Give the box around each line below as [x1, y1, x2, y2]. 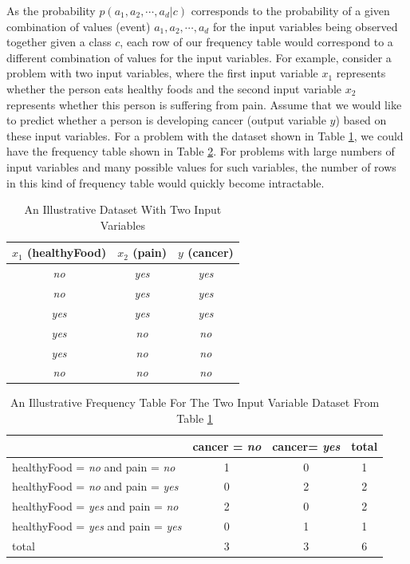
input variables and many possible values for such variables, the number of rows [6, 158, 396, 175]
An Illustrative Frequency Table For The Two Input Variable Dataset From [10, 394, 380, 411]
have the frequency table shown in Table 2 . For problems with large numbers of [6, 143, 395, 160]
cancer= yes [272, 437, 341, 454]
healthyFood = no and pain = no [12, 458, 175, 475]
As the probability [6, 2, 96, 18]
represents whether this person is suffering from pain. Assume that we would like [6, 96, 402, 112]
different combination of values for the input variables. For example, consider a [6, 49, 392, 65]
